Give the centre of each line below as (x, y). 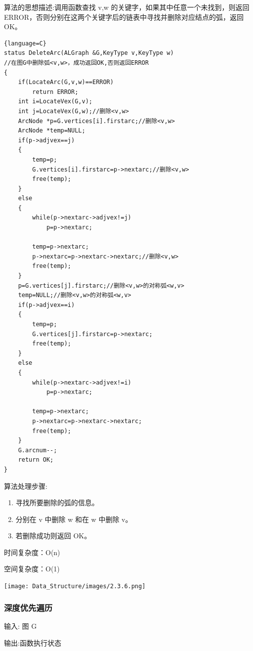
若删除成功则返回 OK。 (53, 536)
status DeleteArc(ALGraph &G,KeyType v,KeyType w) (89, 53)
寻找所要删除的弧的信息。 (57, 502)
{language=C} (25, 43)
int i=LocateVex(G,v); (55, 102)
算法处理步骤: (26, 486)
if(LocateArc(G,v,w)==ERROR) (66, 82)
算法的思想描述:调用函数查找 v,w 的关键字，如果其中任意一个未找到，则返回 (127, 7)
